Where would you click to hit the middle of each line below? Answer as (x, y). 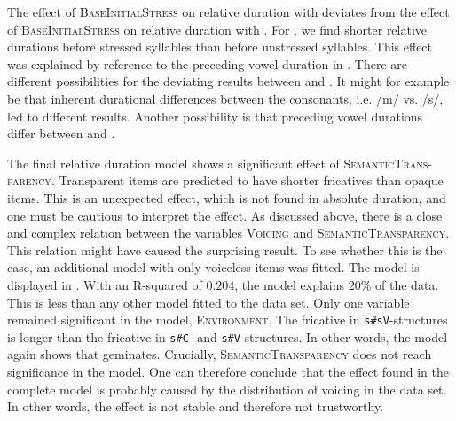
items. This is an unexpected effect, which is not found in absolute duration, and (227, 197)
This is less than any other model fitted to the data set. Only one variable (208, 302)
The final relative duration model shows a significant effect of (173, 163)
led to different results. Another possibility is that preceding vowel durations (215, 116)
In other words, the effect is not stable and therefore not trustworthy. (196, 406)
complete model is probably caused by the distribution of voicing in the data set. (227, 389)
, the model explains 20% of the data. (337, 284)
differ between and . (61, 133)
